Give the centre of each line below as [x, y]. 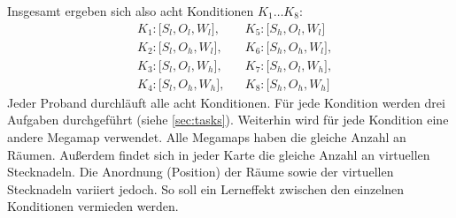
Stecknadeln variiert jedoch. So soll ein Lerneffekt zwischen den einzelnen [206, 188]
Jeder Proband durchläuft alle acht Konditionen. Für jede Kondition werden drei [226, 102]
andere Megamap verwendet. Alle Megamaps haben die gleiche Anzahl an [207, 136]
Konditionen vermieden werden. [93, 206]
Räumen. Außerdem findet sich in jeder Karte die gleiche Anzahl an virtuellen [219, 154]
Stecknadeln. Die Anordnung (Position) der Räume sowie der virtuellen [201, 172]
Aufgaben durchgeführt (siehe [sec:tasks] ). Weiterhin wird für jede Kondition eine [228, 120]
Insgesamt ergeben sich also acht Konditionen [131, 11]
